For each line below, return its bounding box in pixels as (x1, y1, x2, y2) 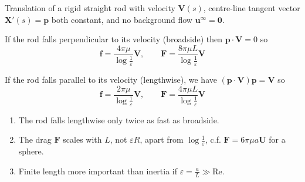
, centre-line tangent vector (203, 2, 300, 14)
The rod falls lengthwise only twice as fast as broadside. (18, 113, 219, 126)
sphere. (18, 145, 44, 157)
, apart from (140, 133, 184, 146)
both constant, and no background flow (51, 13, 192, 25)
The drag (18, 133, 52, 146)
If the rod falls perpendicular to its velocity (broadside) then (5, 33, 223, 45)
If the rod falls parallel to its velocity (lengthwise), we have (5, 73, 217, 86)
